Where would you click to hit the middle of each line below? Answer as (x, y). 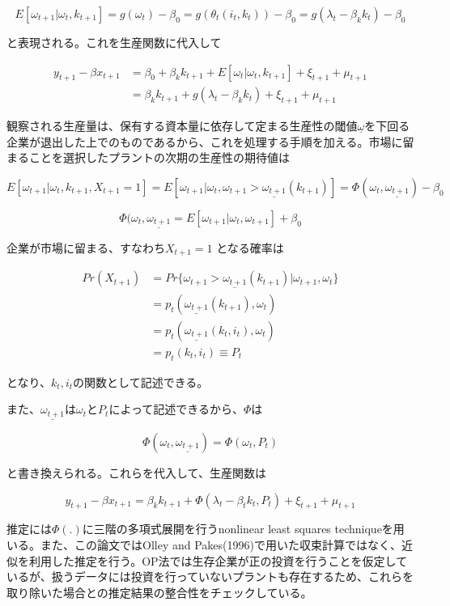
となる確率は (250, 247)
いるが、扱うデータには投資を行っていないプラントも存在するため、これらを (210, 576)
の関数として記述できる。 (141, 381)
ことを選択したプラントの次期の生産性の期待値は (159, 157)
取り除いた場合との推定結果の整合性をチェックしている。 (159, 592)
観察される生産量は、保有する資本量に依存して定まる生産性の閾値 (182, 126)
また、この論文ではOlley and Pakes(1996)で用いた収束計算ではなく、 (221, 545)
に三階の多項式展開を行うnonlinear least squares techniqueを (238, 529)
